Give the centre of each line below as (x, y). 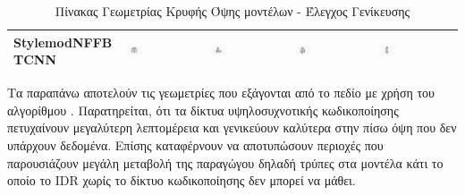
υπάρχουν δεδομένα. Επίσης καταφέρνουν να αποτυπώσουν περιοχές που (195, 145)
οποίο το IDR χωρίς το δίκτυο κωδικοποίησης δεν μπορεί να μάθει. (182, 180)
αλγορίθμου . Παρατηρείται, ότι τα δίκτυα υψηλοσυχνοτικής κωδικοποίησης (203, 110)
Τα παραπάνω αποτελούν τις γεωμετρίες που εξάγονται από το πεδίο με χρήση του (221, 93)
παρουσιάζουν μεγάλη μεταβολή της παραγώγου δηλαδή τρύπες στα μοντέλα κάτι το (225, 162)
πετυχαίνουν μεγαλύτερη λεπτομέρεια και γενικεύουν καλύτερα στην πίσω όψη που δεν (232, 127)
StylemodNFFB (63, 42)
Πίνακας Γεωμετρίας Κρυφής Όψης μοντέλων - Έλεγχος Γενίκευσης (232, 11)
